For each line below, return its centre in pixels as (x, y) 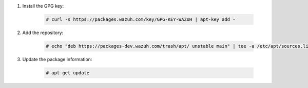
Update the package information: (57, 59)
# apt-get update (68, 73)
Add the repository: (43, 33)
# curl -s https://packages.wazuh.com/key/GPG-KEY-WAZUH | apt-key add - (141, 19)
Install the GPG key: (43, 6)
